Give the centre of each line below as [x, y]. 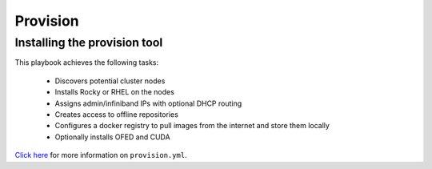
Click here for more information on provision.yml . [101, 155]
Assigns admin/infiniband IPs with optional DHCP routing [148, 103]
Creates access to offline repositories [117, 114]
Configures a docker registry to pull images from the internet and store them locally [192, 126]
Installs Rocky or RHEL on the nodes [115, 92]
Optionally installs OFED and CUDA [113, 137]
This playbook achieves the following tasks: [87, 62]
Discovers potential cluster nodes [110, 81]
